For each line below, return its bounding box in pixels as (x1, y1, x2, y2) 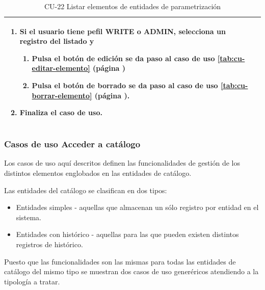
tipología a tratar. (4, 276, 60, 286)
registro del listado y (19, 36, 94, 46)
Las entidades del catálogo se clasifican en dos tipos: (4, 184, 167, 195)
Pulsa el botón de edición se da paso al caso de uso (32, 52, 215, 63)
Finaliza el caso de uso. (19, 107, 102, 118)
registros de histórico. (16, 239, 83, 250)
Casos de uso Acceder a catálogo (4, 138, 141, 150)
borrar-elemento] (32, 90, 92, 100)
